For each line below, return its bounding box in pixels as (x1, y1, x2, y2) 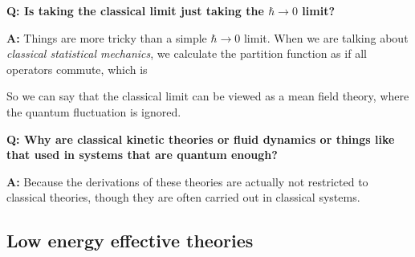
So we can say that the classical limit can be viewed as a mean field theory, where (6, 88, 409, 104)
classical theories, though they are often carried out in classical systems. (6, 189, 360, 206)
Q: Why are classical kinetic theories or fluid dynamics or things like (6, 130, 395, 147)
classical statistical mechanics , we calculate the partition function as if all (6, 45, 367, 62)
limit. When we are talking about (243, 29, 409, 46)
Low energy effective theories (6, 228, 254, 253)
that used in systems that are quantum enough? (6, 146, 278, 163)
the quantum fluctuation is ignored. (6, 103, 181, 120)
